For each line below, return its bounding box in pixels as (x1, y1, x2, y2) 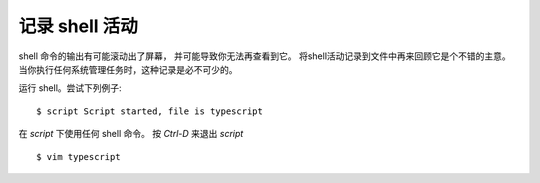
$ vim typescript (36, 151, 121, 162)
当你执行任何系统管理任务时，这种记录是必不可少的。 (18, 63, 238, 75)
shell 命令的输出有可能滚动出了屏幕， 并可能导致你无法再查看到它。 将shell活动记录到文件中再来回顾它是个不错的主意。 (18, 50, 512, 62)
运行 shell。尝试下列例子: (18, 82, 122, 94)
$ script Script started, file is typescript (36, 105, 264, 117)
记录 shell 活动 (18, 15, 139, 37)
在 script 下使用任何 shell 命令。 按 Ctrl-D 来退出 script (18, 128, 244, 140)
